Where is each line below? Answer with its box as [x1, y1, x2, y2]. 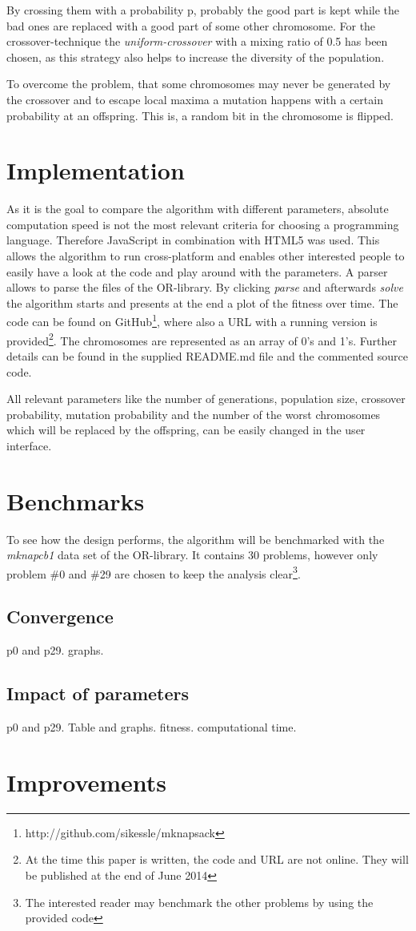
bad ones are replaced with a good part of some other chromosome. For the [6, 17, 376, 34]
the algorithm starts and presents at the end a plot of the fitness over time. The [6, 294, 398, 311]
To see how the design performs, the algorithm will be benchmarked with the [6, 530, 385, 547]
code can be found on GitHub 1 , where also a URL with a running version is [6, 311, 378, 330]
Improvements [6, 765, 167, 798]
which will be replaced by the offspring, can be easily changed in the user [6, 421, 366, 438]
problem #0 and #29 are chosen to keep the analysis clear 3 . [6, 562, 301, 582]
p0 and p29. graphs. [6, 642, 104, 659]
